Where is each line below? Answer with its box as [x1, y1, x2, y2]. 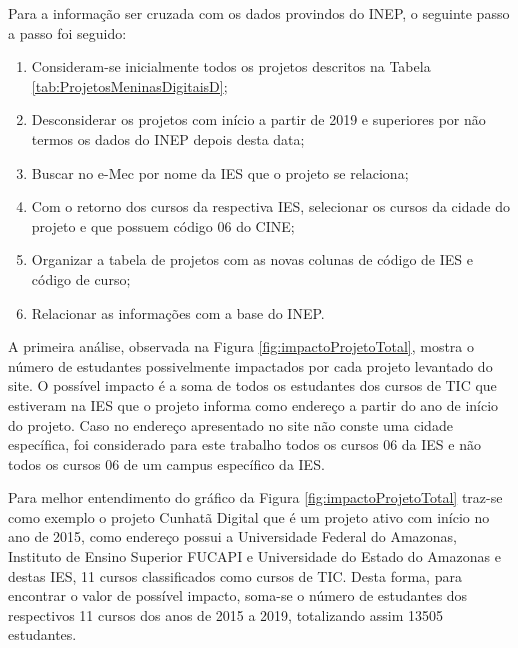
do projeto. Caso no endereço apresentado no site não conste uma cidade [8, 414, 453, 435]
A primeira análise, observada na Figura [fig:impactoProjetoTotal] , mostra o [8, 336, 475, 357]
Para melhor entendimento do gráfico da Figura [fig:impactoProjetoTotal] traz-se [8, 487, 503, 508]
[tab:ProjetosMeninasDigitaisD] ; [31, 75, 228, 96]
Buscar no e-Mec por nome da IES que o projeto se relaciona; [31, 162, 409, 183]
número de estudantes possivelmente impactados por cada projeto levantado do [8, 355, 493, 376]
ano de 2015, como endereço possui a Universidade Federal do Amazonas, [8, 526, 457, 547]
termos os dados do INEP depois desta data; [31, 128, 305, 149]
